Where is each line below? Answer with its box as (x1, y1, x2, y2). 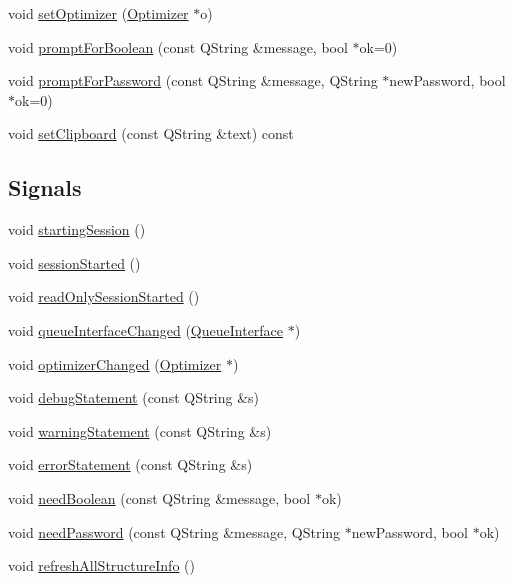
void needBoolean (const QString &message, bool (8, 487, 311, 508)
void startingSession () (8, 219, 146, 240)
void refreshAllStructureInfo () (8, 555, 195, 576)
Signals (8, 172, 82, 203)
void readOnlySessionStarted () (8, 286, 200, 307)
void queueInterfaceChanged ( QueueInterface (8, 319, 284, 340)
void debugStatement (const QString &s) (8, 387, 260, 408)
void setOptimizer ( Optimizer (8, 3, 189, 23)
